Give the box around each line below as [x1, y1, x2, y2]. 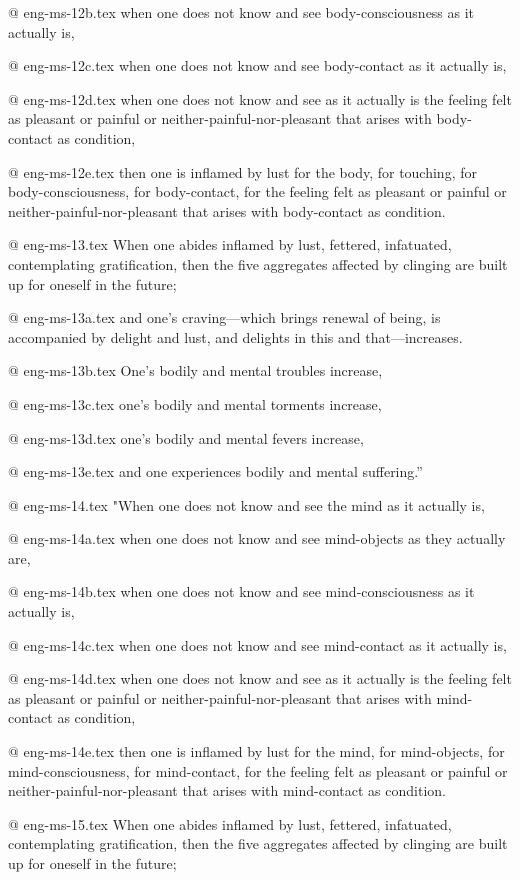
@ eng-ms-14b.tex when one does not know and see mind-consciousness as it [8, 581, 475, 602]
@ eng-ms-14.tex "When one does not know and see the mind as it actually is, [8, 494, 485, 515]
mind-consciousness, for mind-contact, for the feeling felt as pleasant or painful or [8, 760, 508, 781]
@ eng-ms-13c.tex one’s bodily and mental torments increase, [8, 393, 382, 414]
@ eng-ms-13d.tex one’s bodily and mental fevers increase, [8, 427, 364, 448]
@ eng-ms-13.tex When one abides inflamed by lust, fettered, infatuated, [8, 234, 452, 255]
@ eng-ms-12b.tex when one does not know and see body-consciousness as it [8, 2, 475, 22]
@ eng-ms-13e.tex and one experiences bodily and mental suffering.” [8, 461, 423, 482]
